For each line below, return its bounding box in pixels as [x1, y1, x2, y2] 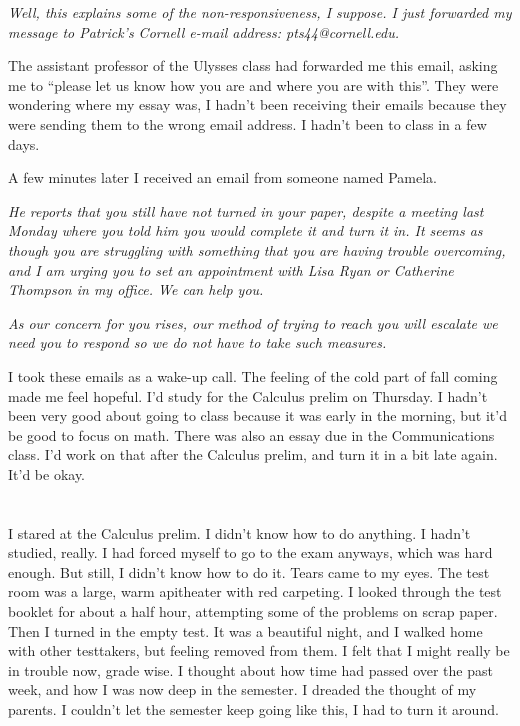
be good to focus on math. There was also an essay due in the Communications [8, 424, 495, 445]
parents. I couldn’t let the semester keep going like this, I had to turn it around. [8, 699, 499, 719]
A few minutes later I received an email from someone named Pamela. [8, 167, 437, 188]
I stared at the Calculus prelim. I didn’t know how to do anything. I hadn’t [8, 522, 471, 543]
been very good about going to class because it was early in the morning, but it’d [8, 405, 507, 426]
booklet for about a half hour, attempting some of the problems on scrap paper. [8, 601, 498, 622]
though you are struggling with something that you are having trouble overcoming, [8, 239, 506, 260]
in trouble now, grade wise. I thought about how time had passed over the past [8, 659, 493, 680]
